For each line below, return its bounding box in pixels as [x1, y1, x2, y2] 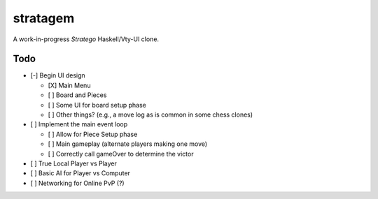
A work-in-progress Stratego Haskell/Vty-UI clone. [13, 35, 160, 43]
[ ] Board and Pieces [48, 91, 107, 99]
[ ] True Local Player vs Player [30, 159, 117, 168]
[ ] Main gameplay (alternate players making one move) [48, 140, 208, 148]
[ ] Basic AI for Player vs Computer [30, 169, 131, 177]
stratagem [13, 10, 75, 26]
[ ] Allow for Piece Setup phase [48, 130, 138, 138]
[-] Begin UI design [30, 71, 85, 80]
